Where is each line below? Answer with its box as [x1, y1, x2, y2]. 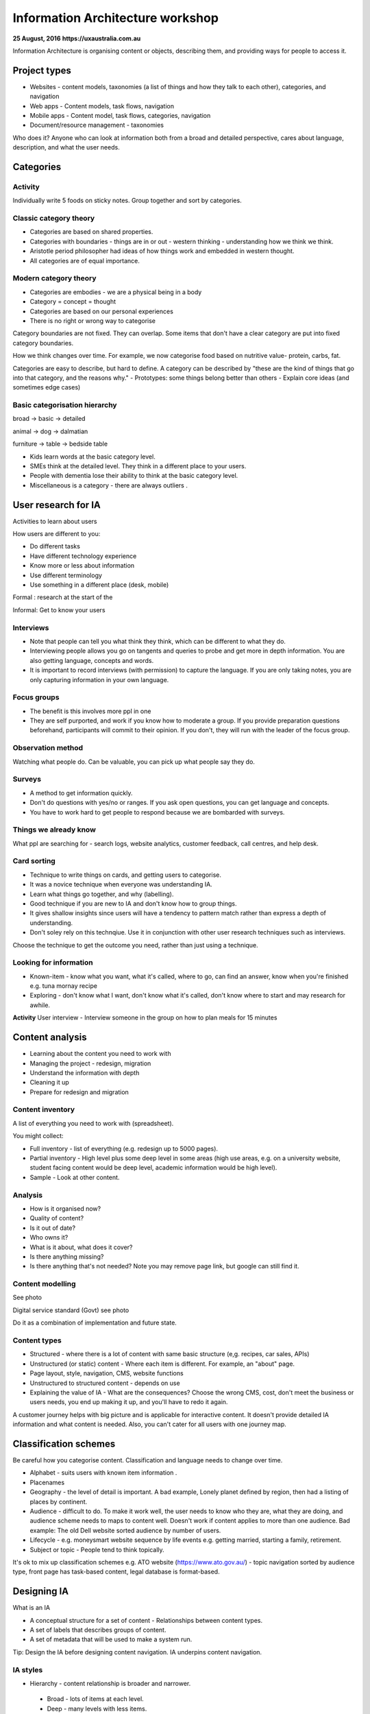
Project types [12, 64, 72, 76]
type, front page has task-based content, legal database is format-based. [12, 1567, 220, 1576]
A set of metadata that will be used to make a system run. [29, 1635, 193, 1643]
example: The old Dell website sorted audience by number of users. [29, 1526, 221, 1534]
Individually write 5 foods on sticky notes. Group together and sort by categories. [12, 196, 243, 205]
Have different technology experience [29, 552, 137, 560]
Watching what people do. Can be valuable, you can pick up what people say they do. [12, 758, 255, 766]
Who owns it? [29, 1233, 69, 1242]
